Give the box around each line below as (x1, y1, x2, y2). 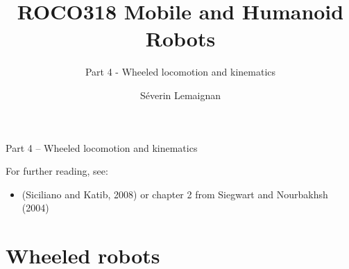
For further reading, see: (6, 164, 108, 178)
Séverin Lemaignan (139, 87, 221, 102)
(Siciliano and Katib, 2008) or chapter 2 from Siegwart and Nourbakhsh (22, 186, 328, 201)
